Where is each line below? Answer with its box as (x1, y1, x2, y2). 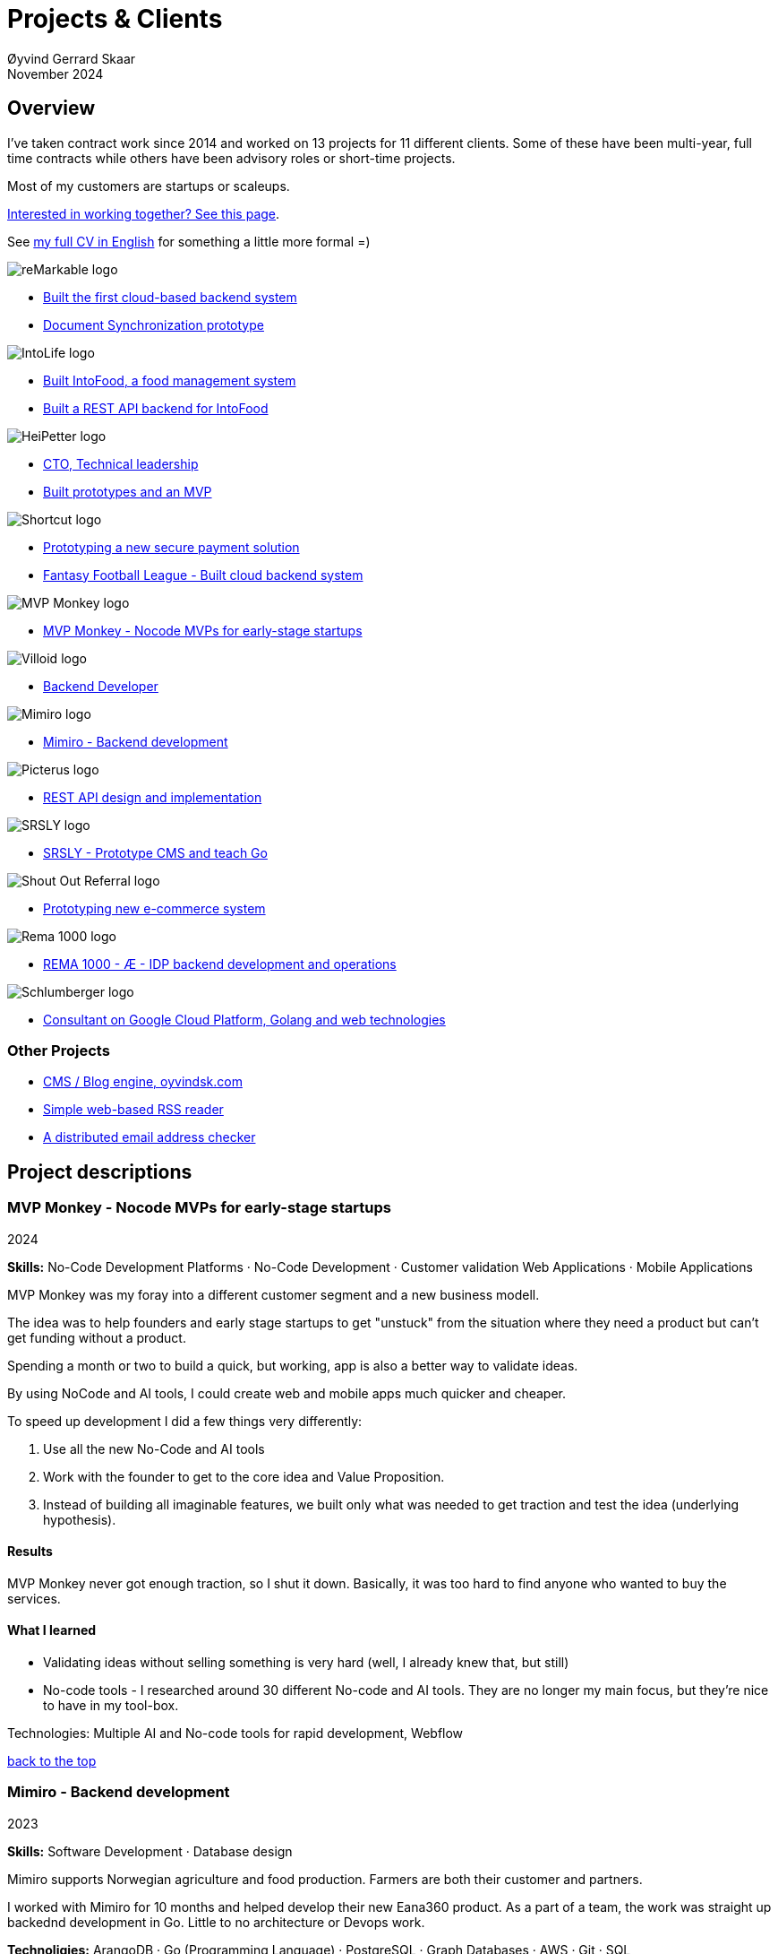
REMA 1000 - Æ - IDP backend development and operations (43, 955, 397, 972)
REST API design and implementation (43, 789, 262, 805)
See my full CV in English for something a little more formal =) (7, 233, 371, 249)
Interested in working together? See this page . (7, 205, 280, 221)
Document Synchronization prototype (43, 316, 264, 333)
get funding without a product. (7, 1329, 186, 1345)
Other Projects (7, 1041, 110, 1059)
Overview (7, 97, 96, 120)
